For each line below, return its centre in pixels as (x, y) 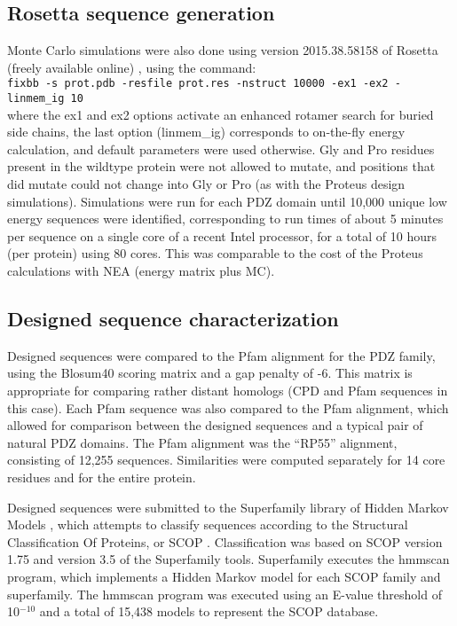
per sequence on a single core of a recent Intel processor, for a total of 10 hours (222, 235)
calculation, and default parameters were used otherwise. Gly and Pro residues (221, 149)
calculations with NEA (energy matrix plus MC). (141, 271)
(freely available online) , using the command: (132, 67)
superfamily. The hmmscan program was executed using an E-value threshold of (225, 594)
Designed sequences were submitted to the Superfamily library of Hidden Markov (228, 507)
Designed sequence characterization (173, 319)
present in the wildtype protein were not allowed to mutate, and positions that (221, 166)
